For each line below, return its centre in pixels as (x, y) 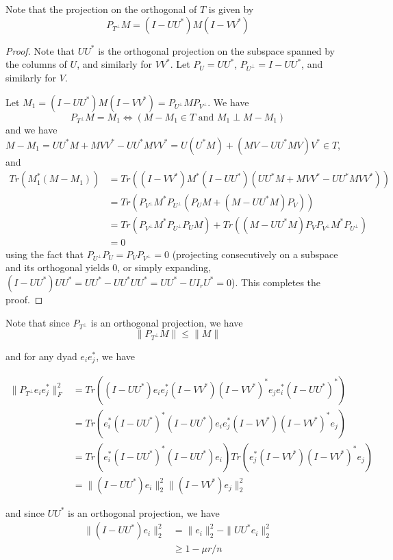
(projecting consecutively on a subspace (255, 254)
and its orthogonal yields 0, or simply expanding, (109, 267)
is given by (231, 9)
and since (25, 512)
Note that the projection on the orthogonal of (101, 9)
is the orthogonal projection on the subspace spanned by (216, 50)
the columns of (36, 64)
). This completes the (276, 282)
